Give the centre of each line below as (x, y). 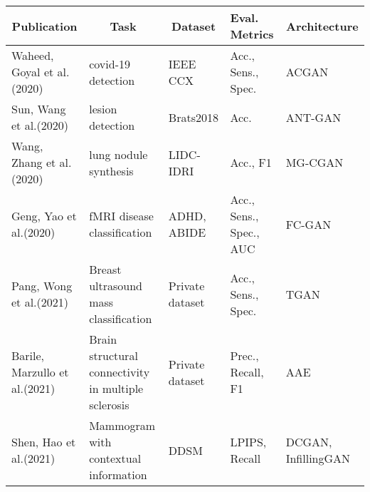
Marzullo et (40, 372)
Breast (105, 269)
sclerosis (109, 405)
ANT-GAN (313, 117)
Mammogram (122, 425)
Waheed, (33, 55)
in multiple (116, 388)
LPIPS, (248, 442)
